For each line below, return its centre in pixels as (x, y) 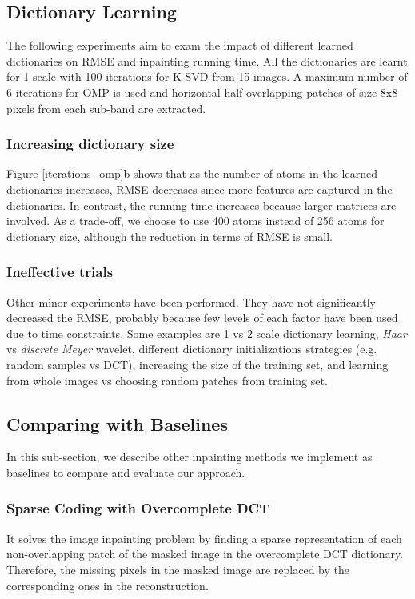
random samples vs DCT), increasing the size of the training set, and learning (198, 364)
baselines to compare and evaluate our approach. (126, 472)
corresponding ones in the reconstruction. (108, 585)
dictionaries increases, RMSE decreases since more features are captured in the (200, 189)
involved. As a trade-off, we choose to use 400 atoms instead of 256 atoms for (196, 221)
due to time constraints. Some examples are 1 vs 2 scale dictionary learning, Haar (207, 333)
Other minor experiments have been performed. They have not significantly (191, 302)
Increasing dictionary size (90, 144)
